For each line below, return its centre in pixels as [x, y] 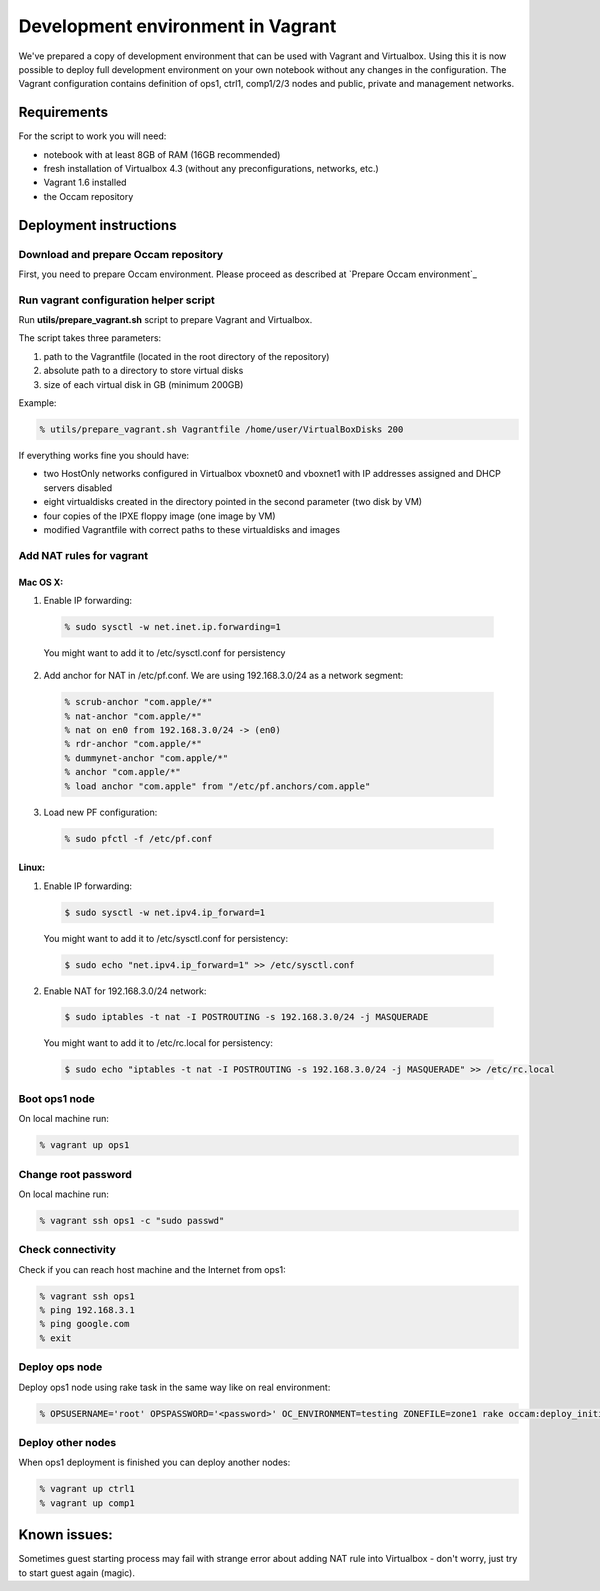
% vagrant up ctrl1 [87, 1489]
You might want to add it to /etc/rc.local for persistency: [158, 1043]
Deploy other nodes [67, 1442]
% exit [55, 1338]
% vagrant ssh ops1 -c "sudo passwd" [132, 1220]
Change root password [75, 1174]
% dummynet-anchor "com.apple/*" [146, 758]
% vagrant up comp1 [87, 1503]
